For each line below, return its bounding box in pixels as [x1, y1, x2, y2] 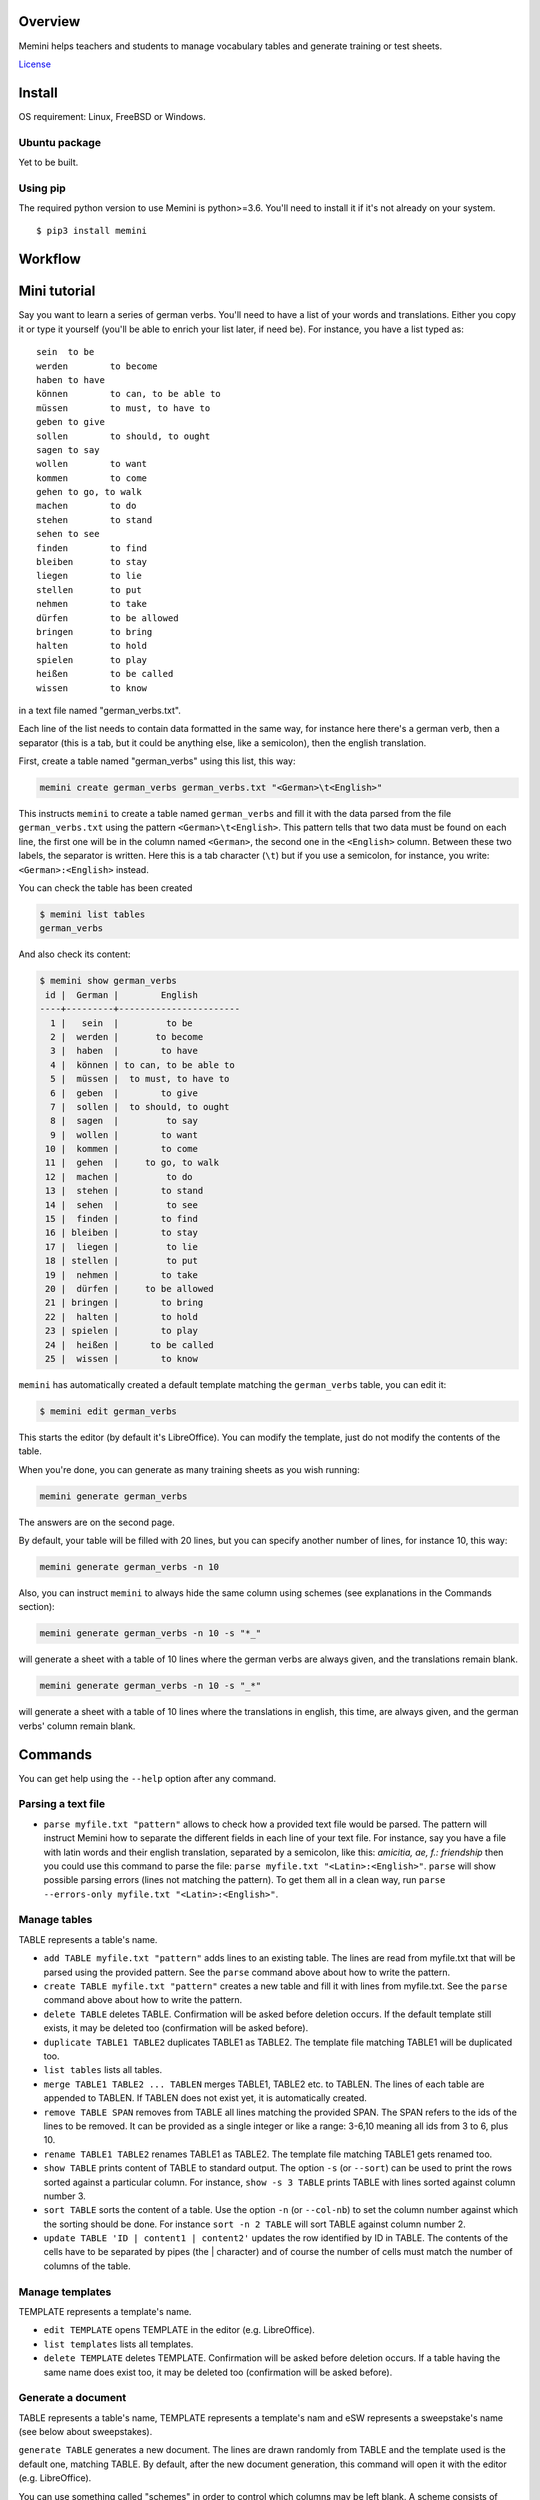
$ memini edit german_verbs [39, 1405, 177, 1417]
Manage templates [18, 2285, 112, 2299]
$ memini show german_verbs [39, 975, 177, 987]
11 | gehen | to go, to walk [45, 1157, 220, 1169]
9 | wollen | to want [50, 1129, 199, 1140]
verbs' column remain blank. [18, 1720, 136, 1732]
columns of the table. [43, 2260, 132, 2272]
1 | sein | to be [50, 1017, 194, 1029]
